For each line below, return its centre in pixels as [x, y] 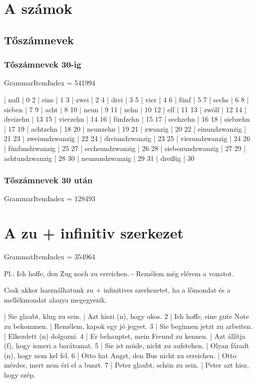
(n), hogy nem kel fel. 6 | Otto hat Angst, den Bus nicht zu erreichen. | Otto [120, 355]
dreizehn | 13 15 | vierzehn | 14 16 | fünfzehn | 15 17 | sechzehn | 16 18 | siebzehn [127, 119]
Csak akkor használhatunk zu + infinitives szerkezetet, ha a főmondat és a [117, 290]
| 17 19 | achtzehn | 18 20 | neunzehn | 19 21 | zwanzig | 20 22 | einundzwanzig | [125, 128]
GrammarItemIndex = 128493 [50, 198]
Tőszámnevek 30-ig [43, 64]
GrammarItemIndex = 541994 [50, 83]
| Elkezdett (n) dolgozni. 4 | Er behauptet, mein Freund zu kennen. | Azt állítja [125, 336]
